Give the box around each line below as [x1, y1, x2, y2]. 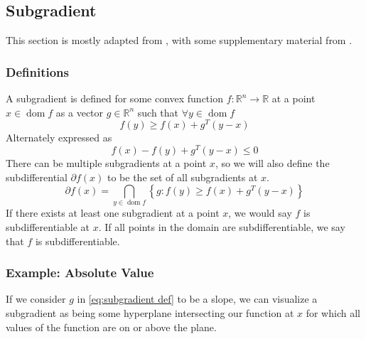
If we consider [6, 291, 66, 306]
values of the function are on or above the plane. [6, 319, 217, 334]
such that [137, 104, 179, 119]
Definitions [6, 63, 69, 80]
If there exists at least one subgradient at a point [6, 205, 220, 220]
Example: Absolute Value [6, 264, 154, 281]
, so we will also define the [215, 155, 330, 170]
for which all [306, 306, 360, 321]
